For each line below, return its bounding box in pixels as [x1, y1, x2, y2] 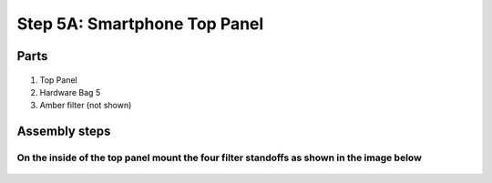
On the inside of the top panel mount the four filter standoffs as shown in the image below [16, 151, 423, 164]
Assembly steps [16, 124, 111, 139]
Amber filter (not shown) [39, 100, 132, 111]
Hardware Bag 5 [39, 86, 101, 97]
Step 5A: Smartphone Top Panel [16, 14, 264, 34]
